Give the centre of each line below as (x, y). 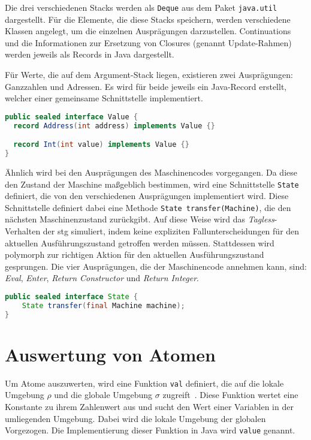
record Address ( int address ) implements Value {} (114, 126)
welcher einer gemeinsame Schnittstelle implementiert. (104, 98)
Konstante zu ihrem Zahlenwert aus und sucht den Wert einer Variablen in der (149, 407)
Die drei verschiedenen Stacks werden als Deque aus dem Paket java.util (141, 7)
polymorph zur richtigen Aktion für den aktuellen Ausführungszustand (135, 254)
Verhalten (23, 231)
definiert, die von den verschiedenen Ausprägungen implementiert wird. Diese (147, 196)
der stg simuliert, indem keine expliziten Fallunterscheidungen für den (171, 231)
